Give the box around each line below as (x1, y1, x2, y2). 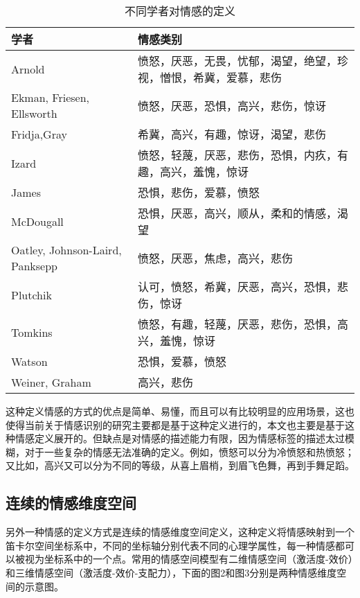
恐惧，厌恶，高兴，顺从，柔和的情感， (137, 205, 337, 221)
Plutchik (11, 286, 52, 303)
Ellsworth (11, 105, 57, 121)
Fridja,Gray (11, 125, 67, 142)
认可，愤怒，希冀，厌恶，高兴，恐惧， (137, 279, 337, 294)
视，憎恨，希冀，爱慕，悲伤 (137, 69, 282, 85)
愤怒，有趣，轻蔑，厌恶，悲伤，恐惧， (137, 316, 337, 332)
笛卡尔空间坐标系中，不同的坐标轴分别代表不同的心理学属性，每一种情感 (6, 538, 335, 552)
